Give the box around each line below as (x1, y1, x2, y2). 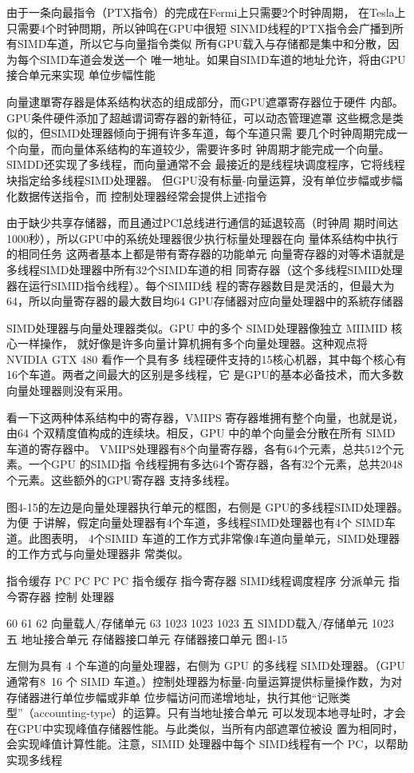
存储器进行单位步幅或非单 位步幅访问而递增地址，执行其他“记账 (6, 688, 340, 705)
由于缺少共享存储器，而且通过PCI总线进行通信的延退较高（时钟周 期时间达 (6, 214, 399, 231)
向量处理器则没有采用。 (6, 382, 129, 399)
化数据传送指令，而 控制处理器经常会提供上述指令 (6, 187, 267, 204)
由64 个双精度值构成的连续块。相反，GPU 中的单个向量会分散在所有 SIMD (6, 424, 396, 441)
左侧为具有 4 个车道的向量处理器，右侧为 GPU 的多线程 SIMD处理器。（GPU (6, 657, 405, 674)
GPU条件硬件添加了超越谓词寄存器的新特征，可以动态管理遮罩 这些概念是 (6, 109, 392, 126)
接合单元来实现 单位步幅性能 (6, 66, 156, 83)
